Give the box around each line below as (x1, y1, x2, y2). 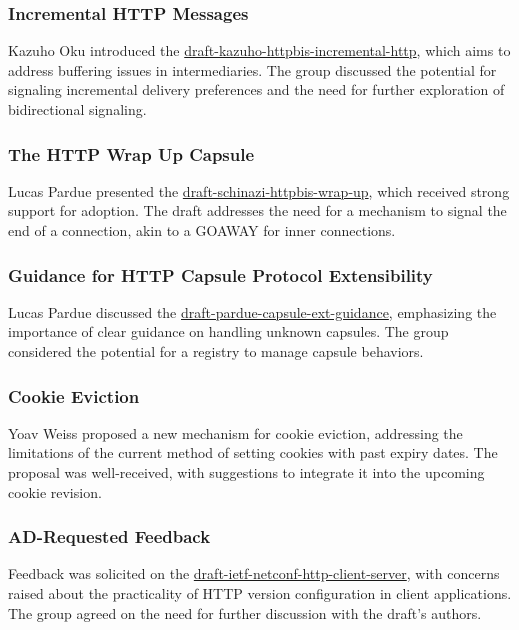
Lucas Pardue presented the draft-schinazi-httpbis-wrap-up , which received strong (8, 180, 510, 201)
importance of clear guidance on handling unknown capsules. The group (8, 321, 449, 342)
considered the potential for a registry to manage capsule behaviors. (8, 341, 424, 361)
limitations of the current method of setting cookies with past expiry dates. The (8, 442, 498, 463)
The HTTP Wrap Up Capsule (8, 141, 255, 166)
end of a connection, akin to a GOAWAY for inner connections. (8, 220, 396, 240)
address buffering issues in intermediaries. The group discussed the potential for (8, 59, 497, 80)
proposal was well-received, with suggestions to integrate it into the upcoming (8, 462, 485, 482)
